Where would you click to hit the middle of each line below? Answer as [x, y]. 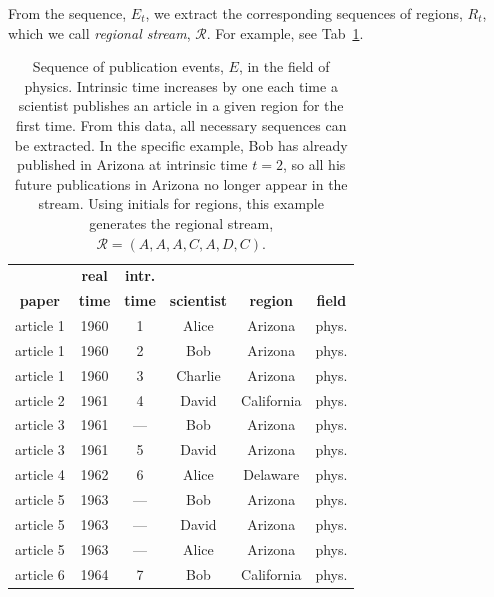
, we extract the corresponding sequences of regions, [304, 13]
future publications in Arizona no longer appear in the [181, 183]
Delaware [271, 474]
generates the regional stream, [181, 222]
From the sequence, [67, 13]
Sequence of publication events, [128, 66]
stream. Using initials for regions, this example [181, 203]
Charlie [198, 374]
